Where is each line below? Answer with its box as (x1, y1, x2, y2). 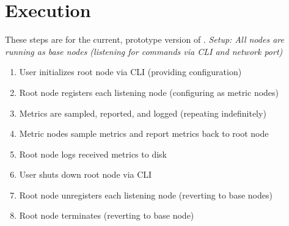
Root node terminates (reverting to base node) (19, 209, 194, 222)
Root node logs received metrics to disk (19, 147, 167, 160)
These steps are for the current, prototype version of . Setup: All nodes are (5, 33, 284, 46)
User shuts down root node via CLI (19, 168, 152, 181)
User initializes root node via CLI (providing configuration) (19, 65, 242, 78)
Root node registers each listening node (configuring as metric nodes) (19, 86, 279, 98)
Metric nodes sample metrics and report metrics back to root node (19, 127, 269, 140)
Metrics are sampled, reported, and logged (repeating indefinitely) (19, 106, 266, 119)
